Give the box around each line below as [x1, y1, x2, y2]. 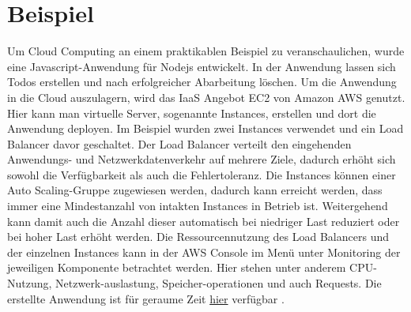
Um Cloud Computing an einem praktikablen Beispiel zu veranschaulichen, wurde [7, 43, 405, 59]
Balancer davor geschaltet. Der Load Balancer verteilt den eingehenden [7, 135, 352, 152]
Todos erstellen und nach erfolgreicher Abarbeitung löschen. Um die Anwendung [7, 73, 397, 90]
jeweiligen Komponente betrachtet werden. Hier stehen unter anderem [7, 259, 346, 276]
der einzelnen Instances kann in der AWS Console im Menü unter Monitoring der [7, 243, 401, 260]
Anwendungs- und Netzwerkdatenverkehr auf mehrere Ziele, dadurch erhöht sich [7, 151, 396, 167]
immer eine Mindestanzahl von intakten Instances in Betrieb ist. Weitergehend [7, 197, 388, 214]
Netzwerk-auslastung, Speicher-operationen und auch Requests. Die [55, 275, 382, 291]
